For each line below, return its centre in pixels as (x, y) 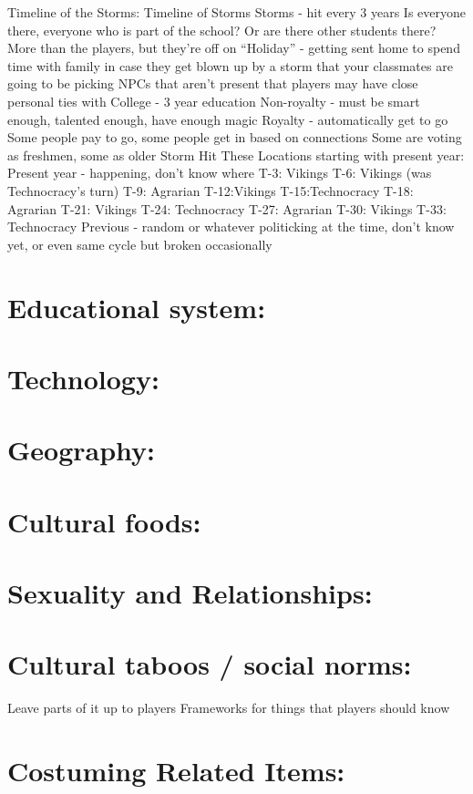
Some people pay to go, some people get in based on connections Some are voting (235, 137)
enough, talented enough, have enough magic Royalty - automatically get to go (228, 119)
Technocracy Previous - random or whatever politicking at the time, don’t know (231, 227)
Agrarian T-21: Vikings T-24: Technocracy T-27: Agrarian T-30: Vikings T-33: (227, 208)
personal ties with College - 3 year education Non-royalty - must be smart (214, 101)
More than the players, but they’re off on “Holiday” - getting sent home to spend (234, 48)
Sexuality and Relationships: (190, 593)
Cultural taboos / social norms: (210, 664)
